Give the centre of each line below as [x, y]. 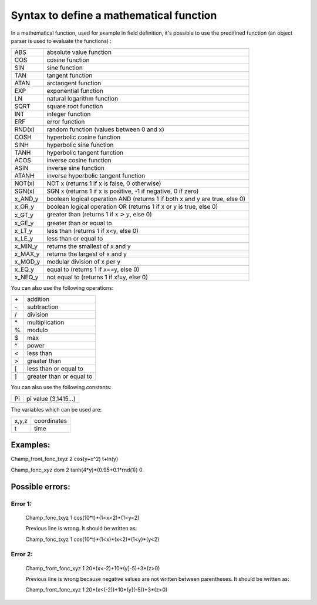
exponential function [75, 91]
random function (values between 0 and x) [105, 129]
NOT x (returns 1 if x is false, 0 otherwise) [104, 183]
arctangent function [74, 83]
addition [38, 299]
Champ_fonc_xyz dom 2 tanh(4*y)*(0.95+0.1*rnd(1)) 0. [77, 470]
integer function [69, 114]
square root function [75, 106]
